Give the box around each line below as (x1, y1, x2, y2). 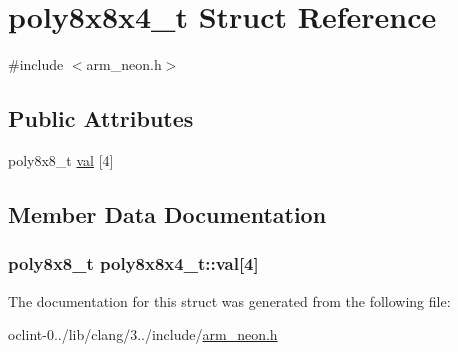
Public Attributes (8, 103, 194, 134)
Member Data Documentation (8, 198, 327, 229)
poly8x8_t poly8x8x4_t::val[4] (8, 251, 259, 276)
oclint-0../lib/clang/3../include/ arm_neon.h (8, 324, 278, 345)
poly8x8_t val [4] (8, 149, 114, 170)
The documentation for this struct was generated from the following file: (8, 290, 451, 311)
